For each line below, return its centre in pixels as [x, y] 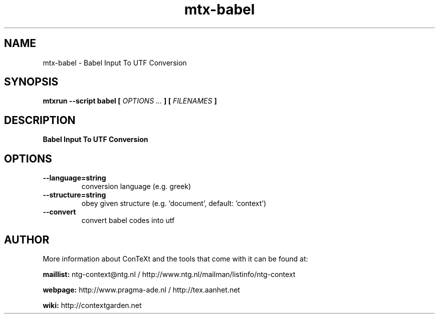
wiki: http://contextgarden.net [92, 305]
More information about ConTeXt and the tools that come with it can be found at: [175, 258]
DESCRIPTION [40, 120]
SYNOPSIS [31, 82]
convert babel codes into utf [128, 220]
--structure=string [74, 195]
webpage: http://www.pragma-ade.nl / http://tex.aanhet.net [141, 289]
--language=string [74, 178]
